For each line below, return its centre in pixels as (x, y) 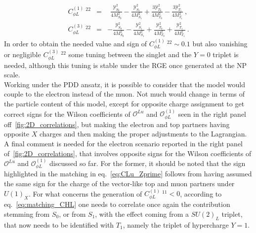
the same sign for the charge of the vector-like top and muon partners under (119, 183)
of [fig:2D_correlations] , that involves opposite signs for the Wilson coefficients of (128, 153)
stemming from (27, 214)
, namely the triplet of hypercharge (176, 224)
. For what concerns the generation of (85, 193)
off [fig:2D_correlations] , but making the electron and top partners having (117, 124)
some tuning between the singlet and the (130, 54)
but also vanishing (220, 43)
